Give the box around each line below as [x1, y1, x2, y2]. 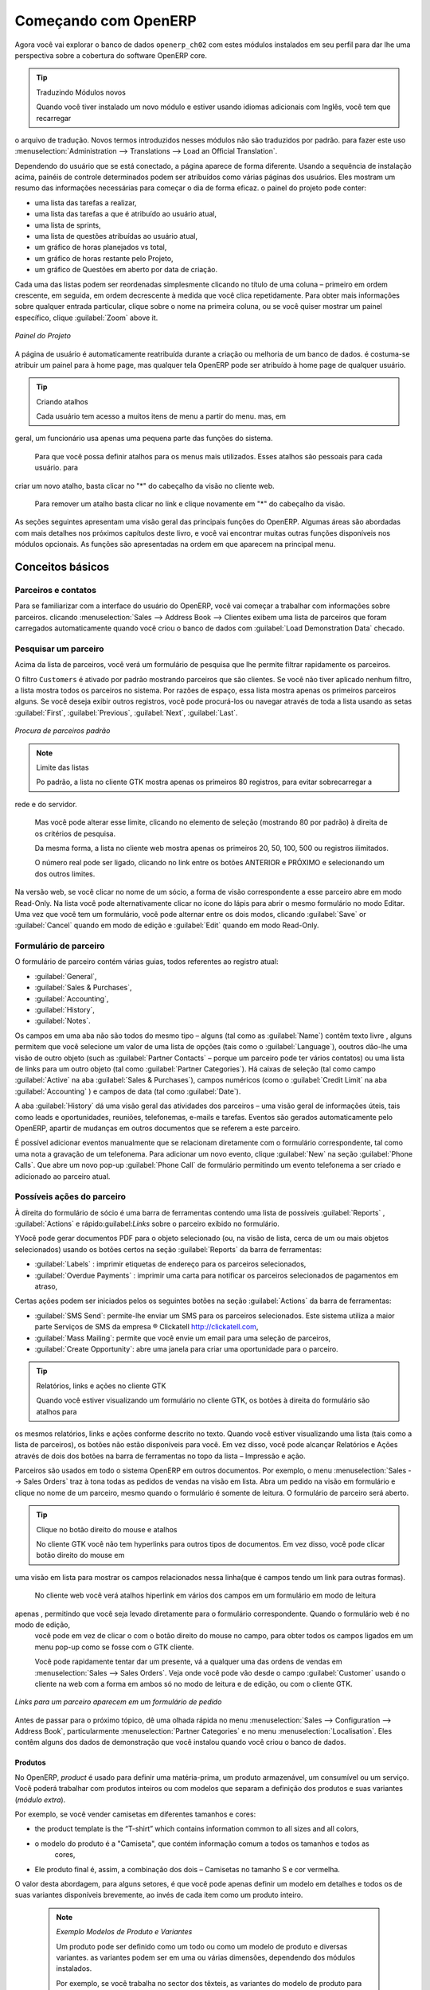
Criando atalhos [36, 396, 88, 406]
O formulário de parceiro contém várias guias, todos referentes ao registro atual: [14, 957, 279, 966]
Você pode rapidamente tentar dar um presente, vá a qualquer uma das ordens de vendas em [34, 1656, 342, 1667]
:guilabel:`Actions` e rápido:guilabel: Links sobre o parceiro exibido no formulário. [14, 1219, 280, 1229]
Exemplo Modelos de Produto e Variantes [56, 1927, 193, 1937]
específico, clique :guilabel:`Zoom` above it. [14, 313, 158, 322]
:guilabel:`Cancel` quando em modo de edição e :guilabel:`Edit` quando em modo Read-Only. [14, 920, 319, 931]
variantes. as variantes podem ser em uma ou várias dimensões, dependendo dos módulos [56, 1953, 356, 1962]
